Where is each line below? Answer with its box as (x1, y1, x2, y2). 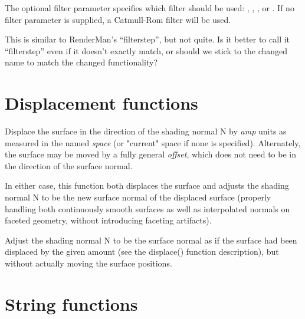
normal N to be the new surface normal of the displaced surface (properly (5, 191, 271, 203)
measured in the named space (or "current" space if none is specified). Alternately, (5, 136, 301, 149)
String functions (5, 291, 138, 315)
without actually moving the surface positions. (5, 257, 172, 269)
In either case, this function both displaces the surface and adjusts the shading (5, 179, 289, 192)
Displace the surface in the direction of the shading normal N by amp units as (5, 125, 287, 137)
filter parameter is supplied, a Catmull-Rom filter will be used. (5, 13, 231, 25)
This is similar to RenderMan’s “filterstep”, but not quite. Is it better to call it (5, 33, 290, 45)
